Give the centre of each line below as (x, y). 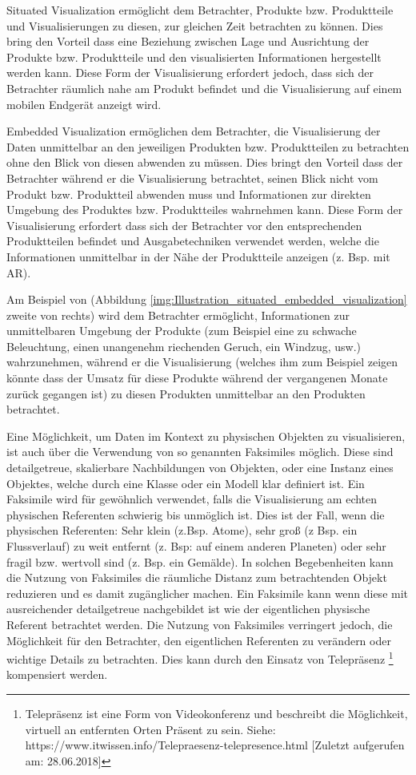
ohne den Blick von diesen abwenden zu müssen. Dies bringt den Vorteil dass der (205, 162)
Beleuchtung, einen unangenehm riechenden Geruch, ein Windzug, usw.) (184, 346)
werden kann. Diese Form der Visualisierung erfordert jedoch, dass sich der (190, 73)
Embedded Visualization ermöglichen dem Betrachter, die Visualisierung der (194, 131)
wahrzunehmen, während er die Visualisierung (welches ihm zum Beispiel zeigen (202, 362)
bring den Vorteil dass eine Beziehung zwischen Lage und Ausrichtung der (188, 41)
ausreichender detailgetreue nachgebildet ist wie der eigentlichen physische (188, 609)
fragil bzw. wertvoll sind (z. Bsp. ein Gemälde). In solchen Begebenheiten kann (200, 561)
